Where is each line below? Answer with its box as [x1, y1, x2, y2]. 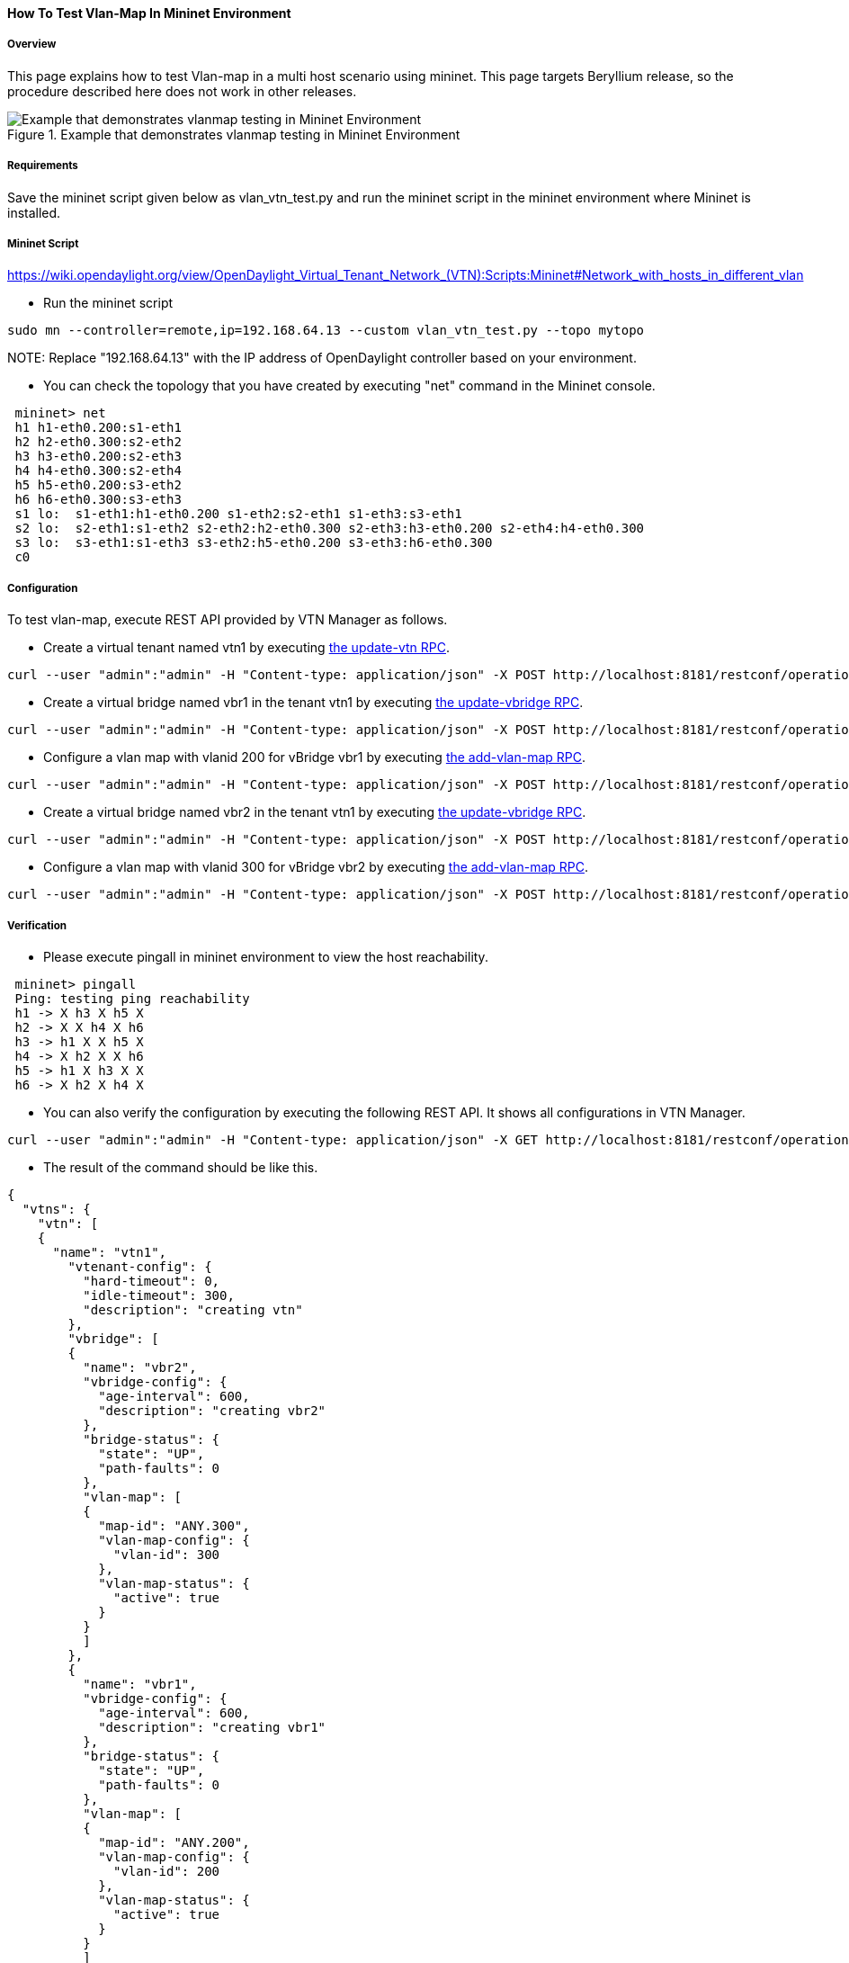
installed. [7, 204, 61, 220]
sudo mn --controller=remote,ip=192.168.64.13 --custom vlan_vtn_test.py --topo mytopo [7, 323, 645, 338]
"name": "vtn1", [52, 1244, 167, 1259]
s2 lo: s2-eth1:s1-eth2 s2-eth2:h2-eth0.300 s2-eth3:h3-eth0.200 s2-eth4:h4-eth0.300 [14, 521, 645, 536]
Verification [7, 919, 67, 932]
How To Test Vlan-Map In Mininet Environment [7, 5, 291, 21]
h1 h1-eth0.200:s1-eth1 [14, 420, 182, 435]
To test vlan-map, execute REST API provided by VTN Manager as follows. [7, 612, 448, 628]
